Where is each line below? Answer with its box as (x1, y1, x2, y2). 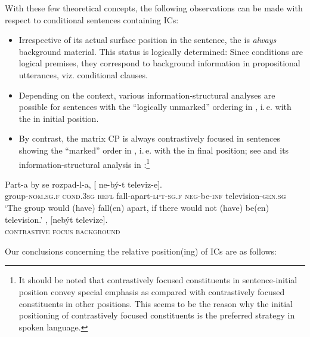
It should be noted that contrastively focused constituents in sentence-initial (18, 274, 297, 286)
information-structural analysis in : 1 (18, 156, 150, 170)
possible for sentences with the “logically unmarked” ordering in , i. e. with (18, 100, 292, 113)
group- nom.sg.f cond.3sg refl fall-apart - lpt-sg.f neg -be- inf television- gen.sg (5, 189, 286, 202)
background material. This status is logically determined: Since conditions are (18, 45, 303, 57)
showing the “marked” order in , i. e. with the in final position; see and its (18, 143, 289, 156)
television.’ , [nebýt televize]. (5, 213, 108, 225)
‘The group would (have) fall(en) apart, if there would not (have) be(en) (5, 201, 269, 213)
